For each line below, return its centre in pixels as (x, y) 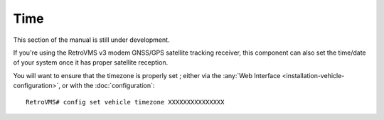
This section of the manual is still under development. (91, 40)
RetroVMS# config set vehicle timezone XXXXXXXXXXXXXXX (125, 102)
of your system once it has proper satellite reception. (91, 62)
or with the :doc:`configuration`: (108, 86)
